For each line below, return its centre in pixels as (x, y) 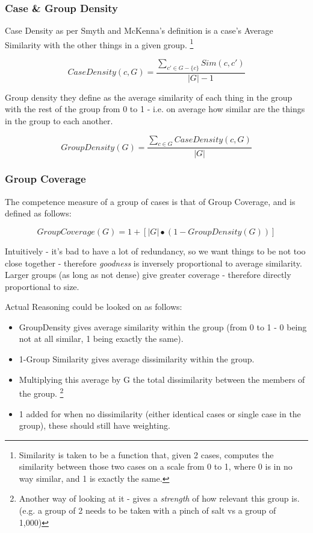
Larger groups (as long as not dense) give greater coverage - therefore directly (148, 275)
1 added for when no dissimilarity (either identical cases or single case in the (160, 413)
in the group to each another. (59, 121)
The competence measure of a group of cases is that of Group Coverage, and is (150, 201)
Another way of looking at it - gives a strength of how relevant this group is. (159, 498)
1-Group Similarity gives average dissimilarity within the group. (137, 359)
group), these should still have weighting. (95, 425)
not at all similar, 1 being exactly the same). (101, 339)
